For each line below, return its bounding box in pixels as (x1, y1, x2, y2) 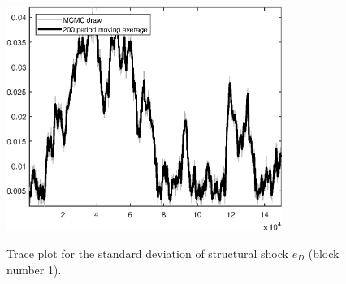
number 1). (6, 260, 62, 278)
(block (308, 245, 340, 262)
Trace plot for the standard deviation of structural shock (6, 245, 288, 262)
